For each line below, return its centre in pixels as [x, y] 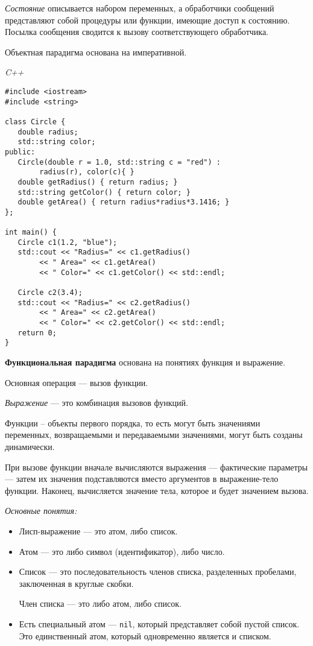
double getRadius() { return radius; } [98, 182]
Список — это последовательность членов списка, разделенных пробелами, [158, 572]
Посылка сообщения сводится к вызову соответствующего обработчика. [137, 32]
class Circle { [35, 122]
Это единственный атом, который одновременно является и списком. [145, 635]
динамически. [30, 446]
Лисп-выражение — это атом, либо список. [98, 530]
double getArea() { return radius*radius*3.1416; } [124, 202]
